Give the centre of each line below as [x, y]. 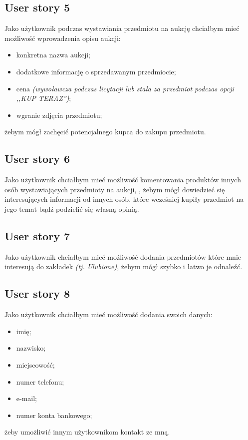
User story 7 [37, 235]
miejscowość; [35, 364]
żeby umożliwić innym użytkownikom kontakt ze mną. [87, 432]
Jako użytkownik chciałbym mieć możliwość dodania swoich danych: [109, 314]
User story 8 [37, 293]
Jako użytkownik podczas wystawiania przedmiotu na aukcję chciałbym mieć [122, 28]
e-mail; [27, 398]
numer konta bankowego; [54, 415]
